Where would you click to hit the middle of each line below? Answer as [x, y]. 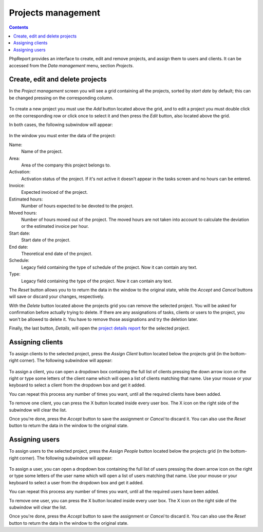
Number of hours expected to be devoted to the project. [77, 206]
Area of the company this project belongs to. [66, 165]
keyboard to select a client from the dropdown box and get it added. [77, 385]
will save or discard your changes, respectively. [57, 296]
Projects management [55, 13]
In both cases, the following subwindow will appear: [61, 125]
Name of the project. [42, 151]
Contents [19, 27]
